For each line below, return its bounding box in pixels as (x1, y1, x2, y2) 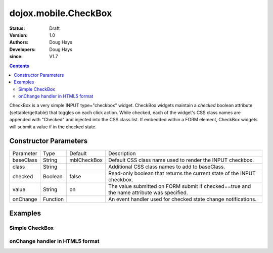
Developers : (9, 46, 36, 53)
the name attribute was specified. (108, 189, 188, 196)
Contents (9, 63, 30, 69)
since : (9, 54, 23, 60)
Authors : (9, 39, 29, 45)
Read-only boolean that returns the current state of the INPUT (108, 170, 256, 177)
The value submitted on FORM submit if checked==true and (108, 182, 251, 189)
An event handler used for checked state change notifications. (108, 195, 257, 203)
